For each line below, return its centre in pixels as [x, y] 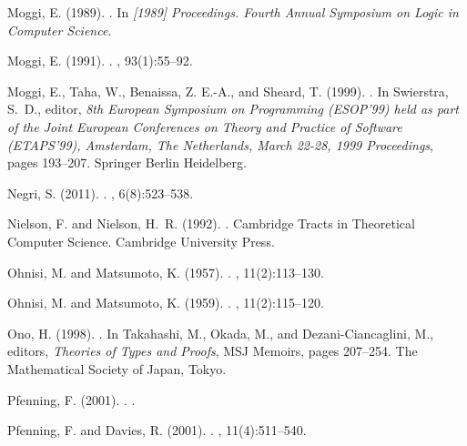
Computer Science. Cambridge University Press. [141, 241]
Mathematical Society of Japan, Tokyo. [117, 368]
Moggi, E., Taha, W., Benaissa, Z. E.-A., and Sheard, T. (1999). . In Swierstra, [228, 91]
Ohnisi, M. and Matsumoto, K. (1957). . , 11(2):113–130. [166, 272]
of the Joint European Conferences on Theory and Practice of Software [205, 126]
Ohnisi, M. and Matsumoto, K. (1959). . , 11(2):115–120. [166, 303]
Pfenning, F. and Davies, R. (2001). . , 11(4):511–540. [157, 430]
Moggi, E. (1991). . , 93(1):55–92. [100, 61]
